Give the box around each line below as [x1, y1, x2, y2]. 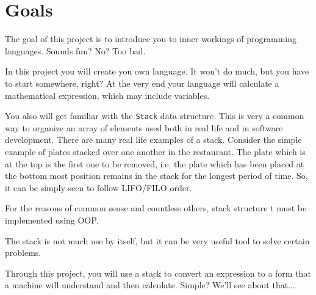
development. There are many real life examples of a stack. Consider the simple [5, 133, 302, 146]
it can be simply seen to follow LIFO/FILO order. [5, 181, 192, 194]
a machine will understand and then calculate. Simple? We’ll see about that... [5, 279, 295, 291]
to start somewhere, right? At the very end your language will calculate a [5, 76, 279, 89]
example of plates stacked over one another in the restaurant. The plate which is [5, 145, 306, 158]
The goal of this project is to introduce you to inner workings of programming [5, 32, 297, 45]
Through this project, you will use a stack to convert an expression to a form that [5, 266, 311, 279]
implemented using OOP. [5, 213, 99, 226]
